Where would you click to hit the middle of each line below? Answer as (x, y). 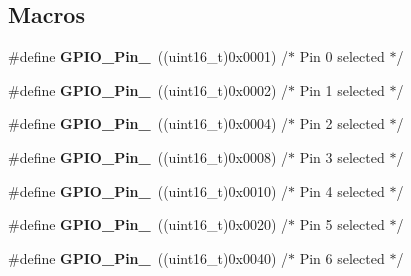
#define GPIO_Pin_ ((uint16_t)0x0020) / (148, 224)
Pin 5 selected (342, 224)
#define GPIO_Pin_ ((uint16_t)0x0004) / (148, 123)
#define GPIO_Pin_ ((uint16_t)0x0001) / (148, 56)
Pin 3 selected (342, 156)
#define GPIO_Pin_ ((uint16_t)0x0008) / (148, 156)
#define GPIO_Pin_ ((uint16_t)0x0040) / (148, 257)
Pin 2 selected (342, 123)
